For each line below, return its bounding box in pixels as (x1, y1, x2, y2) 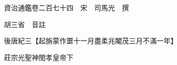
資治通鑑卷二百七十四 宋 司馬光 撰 (3, 2, 129, 12)
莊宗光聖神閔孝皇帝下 (3, 52, 73, 62)
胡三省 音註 (3, 19, 46, 29)
